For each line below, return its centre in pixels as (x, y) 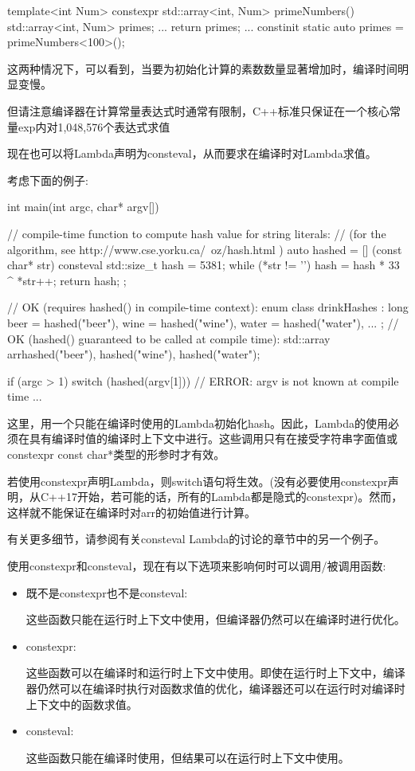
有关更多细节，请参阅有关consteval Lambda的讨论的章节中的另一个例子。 (196, 539)
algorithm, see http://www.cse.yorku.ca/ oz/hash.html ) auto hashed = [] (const (205, 249)
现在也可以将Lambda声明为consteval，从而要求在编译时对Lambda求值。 (192, 153)
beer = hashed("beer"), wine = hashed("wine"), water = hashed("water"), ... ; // (203, 322)
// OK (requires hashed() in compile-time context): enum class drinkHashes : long (208, 307)
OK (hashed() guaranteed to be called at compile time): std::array (169, 338)
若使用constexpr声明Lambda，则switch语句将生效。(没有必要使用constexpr (198, 481)
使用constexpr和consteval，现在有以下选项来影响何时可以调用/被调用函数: (197, 566)
